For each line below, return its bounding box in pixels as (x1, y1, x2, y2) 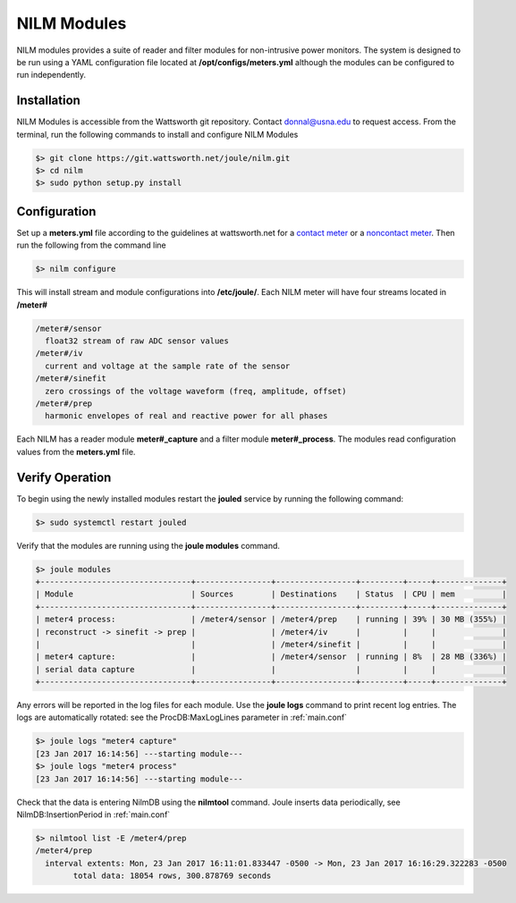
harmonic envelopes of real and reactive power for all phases (45, 411, 328, 421)
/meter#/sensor (35, 323, 102, 333)
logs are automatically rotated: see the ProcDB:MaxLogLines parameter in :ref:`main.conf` (16, 712, 348, 723)
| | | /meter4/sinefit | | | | (35, 639, 507, 649)
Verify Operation (16, 469, 112, 485)
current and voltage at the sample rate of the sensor (45, 360, 291, 371)
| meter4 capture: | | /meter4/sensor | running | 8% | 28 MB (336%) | (35, 652, 507, 662)
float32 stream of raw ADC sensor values (45, 336, 230, 346)
